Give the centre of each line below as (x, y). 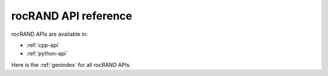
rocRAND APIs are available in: (50, 34)
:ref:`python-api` (47, 54)
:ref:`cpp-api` (43, 45)
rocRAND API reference (72, 16)
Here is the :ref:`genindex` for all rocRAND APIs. (71, 64)
